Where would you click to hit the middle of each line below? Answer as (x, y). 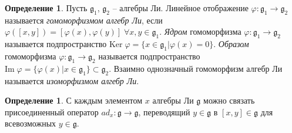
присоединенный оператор (52, 112)
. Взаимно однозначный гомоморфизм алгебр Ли (196, 68)
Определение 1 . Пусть (46, 8)
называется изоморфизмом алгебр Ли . (72, 80)
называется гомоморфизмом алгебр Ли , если (84, 20)
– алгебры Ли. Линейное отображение (180, 8)
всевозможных (31, 123)
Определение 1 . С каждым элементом (74, 100)
